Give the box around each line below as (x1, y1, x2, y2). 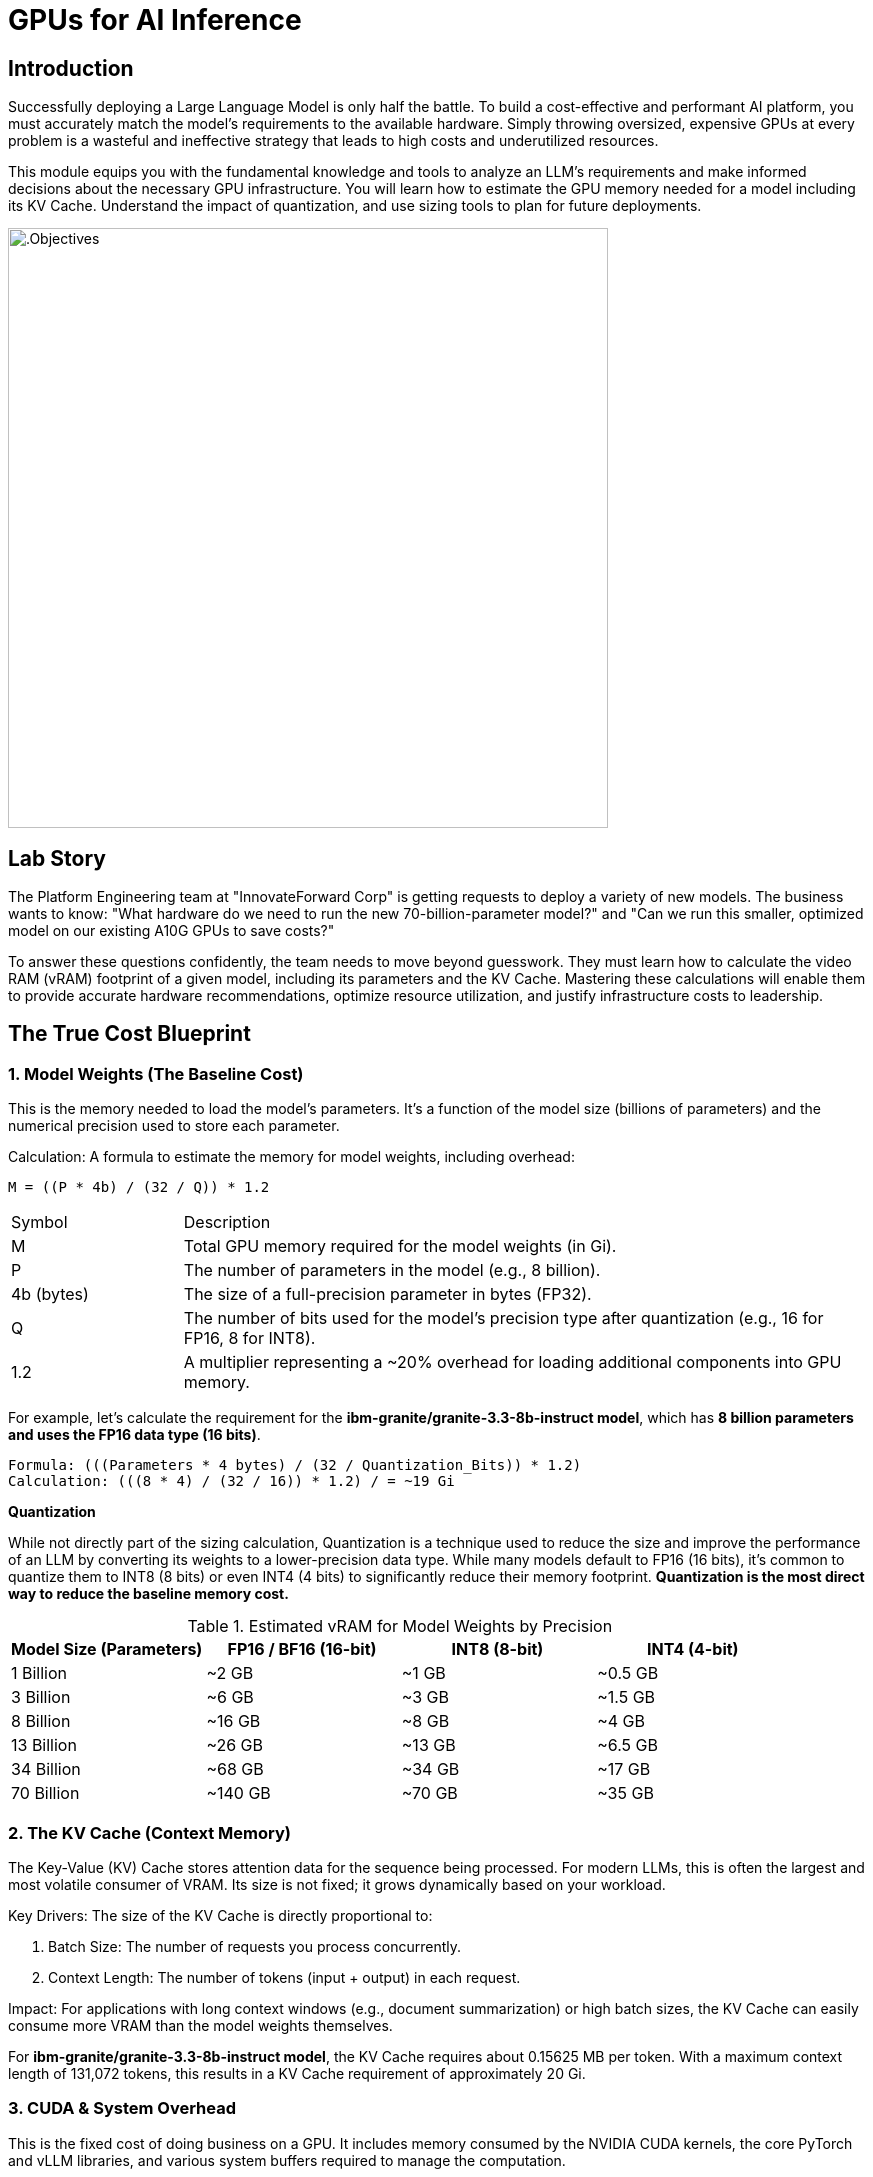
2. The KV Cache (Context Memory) (8, 1822, 291, 1843)
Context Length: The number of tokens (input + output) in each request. (48, 1968, 521, 1986)
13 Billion (11, 1735, 77, 1756)
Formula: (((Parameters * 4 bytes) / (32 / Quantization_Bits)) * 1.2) (8, 1457, 582, 1474)
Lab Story (8, 845, 106, 871)
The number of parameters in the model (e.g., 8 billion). (183, 1260, 601, 1281)
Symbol (11, 1212, 68, 1233)
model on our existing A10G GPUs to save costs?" (8, 922, 335, 940)
